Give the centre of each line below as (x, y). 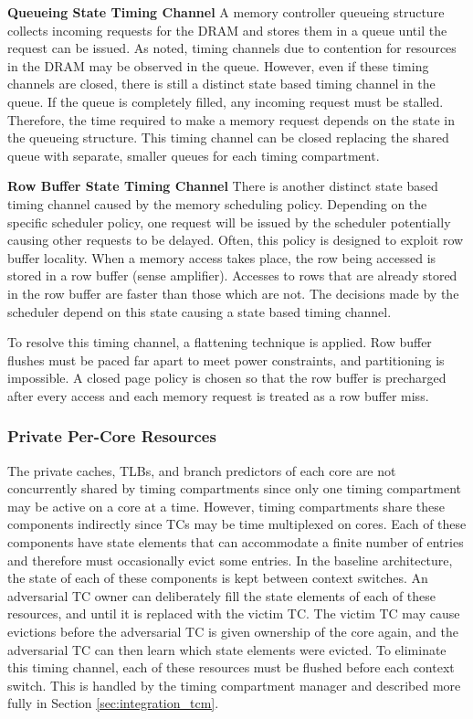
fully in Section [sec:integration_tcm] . (113, 703)
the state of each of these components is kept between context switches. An (218, 578)
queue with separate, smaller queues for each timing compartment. (194, 155)
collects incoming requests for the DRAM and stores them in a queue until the (227, 30)
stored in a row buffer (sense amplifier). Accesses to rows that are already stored (232, 275)
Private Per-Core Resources (112, 436)
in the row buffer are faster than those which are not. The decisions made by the (233, 293)
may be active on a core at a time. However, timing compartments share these (226, 506)
